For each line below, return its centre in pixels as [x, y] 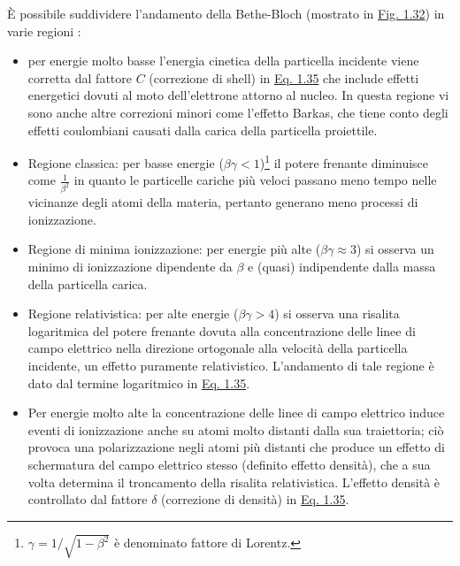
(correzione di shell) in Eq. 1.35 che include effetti [284, 77]
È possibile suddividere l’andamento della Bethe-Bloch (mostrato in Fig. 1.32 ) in [226, 13]
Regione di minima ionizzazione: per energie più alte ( [174, 249]
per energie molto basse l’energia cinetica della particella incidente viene [223, 61]
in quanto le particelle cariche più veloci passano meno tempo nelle [255, 180]
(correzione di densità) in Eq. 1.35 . [255, 499]
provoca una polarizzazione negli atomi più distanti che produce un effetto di [236, 447]
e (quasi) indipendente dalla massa [342, 267]
